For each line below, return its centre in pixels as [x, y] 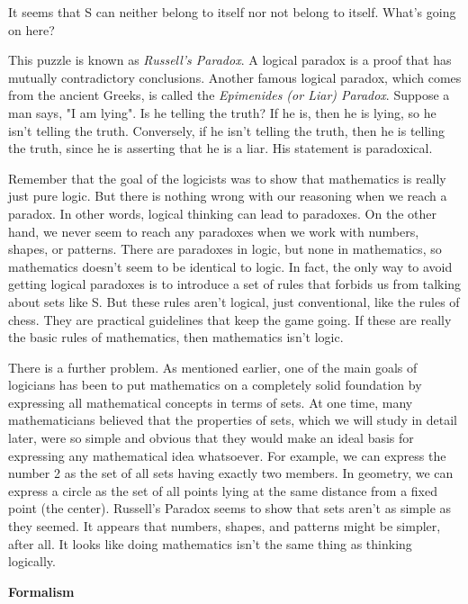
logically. [32, 561]
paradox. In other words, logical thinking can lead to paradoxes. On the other [222, 213]
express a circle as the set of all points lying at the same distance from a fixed [223, 490]
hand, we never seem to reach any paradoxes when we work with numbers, [214, 231]
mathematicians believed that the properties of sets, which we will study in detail [233, 420]
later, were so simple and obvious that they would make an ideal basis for [211, 438]
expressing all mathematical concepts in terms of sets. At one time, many [211, 402]
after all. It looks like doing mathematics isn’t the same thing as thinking [210, 543]
